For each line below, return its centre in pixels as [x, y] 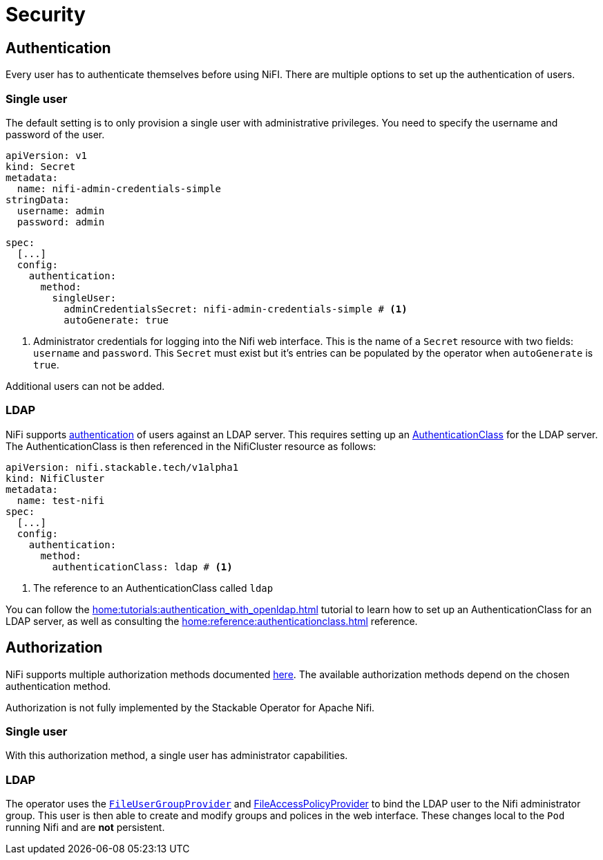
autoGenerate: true [116, 320]
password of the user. [55, 134]
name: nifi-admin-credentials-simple [119, 188]
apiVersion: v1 [47, 155]
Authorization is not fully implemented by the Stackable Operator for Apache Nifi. [190, 707]
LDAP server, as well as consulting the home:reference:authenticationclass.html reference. [212, 621]
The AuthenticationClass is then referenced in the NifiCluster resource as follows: [191, 446]
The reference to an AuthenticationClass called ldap [153, 588]
